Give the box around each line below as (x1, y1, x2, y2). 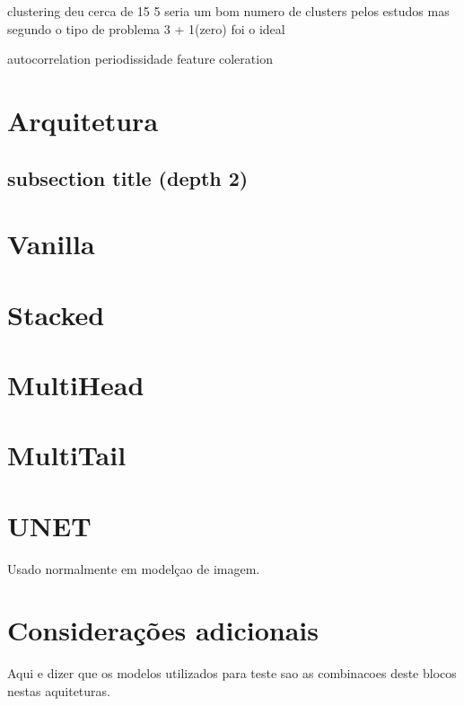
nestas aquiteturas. (7, 681, 110, 700)
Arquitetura (7, 101, 159, 138)
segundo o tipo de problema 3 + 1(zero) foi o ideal (7, 19, 285, 38)
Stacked (7, 296, 105, 332)
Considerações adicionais (7, 612, 319, 649)
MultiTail (7, 437, 127, 473)
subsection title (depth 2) (7, 163, 249, 191)
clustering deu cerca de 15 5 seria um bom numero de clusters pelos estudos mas (7, 2, 450, 20)
